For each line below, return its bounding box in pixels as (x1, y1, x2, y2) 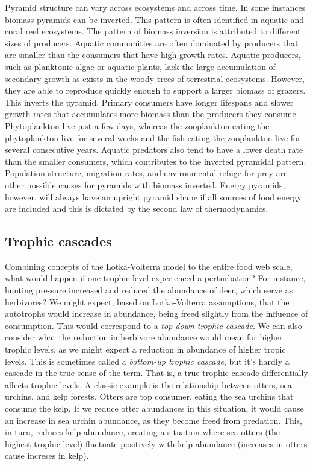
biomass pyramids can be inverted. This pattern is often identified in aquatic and (5, 13, 305, 25)
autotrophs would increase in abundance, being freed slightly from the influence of (5, 307, 308, 320)
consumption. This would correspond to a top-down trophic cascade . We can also (5, 319, 302, 331)
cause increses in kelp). (5, 449, 89, 462)
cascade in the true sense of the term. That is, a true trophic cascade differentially (5, 366, 308, 379)
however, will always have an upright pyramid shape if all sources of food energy (5, 190, 302, 203)
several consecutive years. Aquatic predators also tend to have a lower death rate (5, 143, 303, 156)
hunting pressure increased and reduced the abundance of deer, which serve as (5, 284, 293, 296)
